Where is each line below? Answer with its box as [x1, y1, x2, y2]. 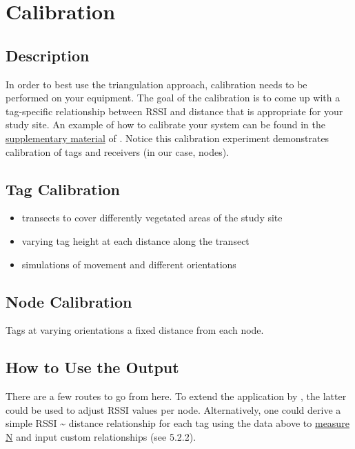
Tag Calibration [6, 178, 120, 199]
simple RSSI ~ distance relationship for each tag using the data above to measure [6, 416, 349, 430]
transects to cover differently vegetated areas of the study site [21, 210, 283, 225]
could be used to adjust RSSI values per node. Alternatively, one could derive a [6, 402, 341, 417]
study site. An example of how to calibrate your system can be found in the [6, 117, 325, 132]
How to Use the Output [6, 357, 179, 378]
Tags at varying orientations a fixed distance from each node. [6, 323, 264, 337]
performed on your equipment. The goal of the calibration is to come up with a [6, 90, 341, 105]
